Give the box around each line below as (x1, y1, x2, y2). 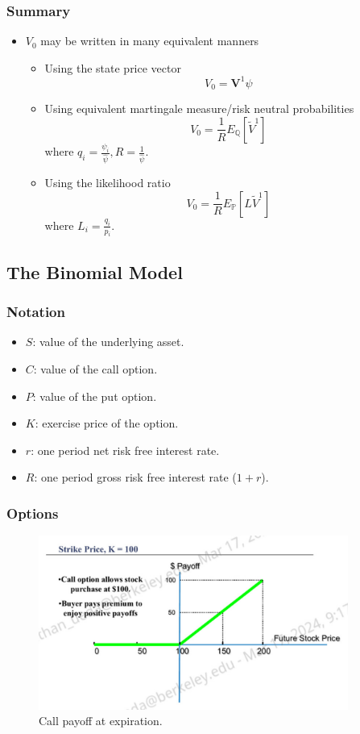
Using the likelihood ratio (44, 174, 171, 191)
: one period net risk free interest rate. (31, 441, 220, 458)
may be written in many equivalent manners (40, 32, 259, 49)
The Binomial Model (6, 259, 183, 284)
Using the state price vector (44, 59, 181, 76)
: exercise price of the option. (35, 415, 179, 432)
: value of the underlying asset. (32, 333, 184, 350)
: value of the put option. (32, 387, 157, 404)
